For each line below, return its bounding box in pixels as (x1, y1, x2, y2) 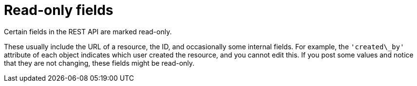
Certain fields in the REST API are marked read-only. (4, 27, 172, 36)
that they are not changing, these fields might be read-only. (4, 58, 195, 67)
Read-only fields (4, 2, 114, 18)
